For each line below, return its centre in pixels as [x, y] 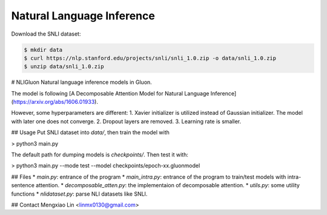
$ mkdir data [43, 50]
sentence [23, 185]
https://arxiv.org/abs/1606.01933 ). [55, 102]
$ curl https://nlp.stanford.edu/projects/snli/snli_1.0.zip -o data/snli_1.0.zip [150, 58]
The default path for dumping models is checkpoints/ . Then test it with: [100, 155]
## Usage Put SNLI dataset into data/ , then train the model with [90, 132]
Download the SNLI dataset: [46, 34]
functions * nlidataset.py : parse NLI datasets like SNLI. [79, 194]
